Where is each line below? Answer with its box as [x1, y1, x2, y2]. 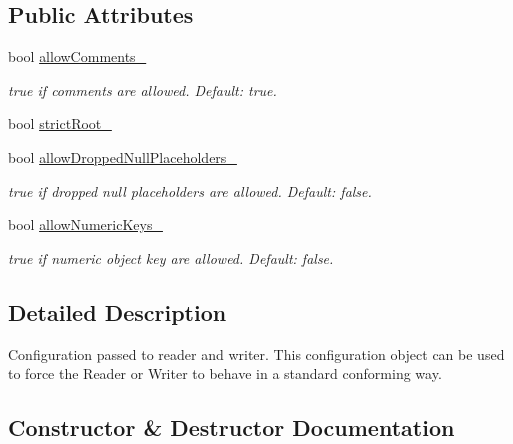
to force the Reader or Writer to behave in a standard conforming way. [8, 363, 442, 384]
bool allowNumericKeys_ [8, 214, 163, 235]
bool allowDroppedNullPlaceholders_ [8, 146, 237, 167]
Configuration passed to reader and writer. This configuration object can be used [8, 343, 505, 364]
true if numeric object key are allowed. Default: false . [8, 247, 334, 268]
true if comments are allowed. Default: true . [8, 79, 277, 100]
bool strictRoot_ [8, 113, 112, 134]
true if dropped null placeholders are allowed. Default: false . [8, 180, 372, 201]
